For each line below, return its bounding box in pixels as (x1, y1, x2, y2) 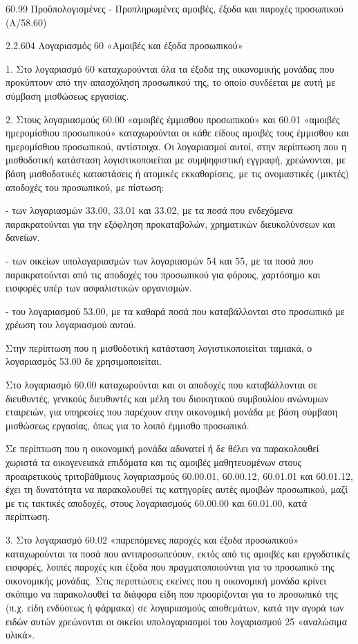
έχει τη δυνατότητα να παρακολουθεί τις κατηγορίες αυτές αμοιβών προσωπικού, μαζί (6, 482, 348, 497)
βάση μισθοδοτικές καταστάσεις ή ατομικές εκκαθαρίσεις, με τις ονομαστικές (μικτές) (6, 166, 349, 180)
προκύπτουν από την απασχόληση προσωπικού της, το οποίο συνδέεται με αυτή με (6, 75, 336, 89)
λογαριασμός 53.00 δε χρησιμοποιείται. (6, 354, 162, 368)
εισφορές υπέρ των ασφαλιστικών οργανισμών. (6, 280, 192, 295)
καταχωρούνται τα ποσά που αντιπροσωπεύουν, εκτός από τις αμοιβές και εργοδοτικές (6, 546, 350, 560)
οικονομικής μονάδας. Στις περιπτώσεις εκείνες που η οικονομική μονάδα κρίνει (6, 573, 326, 587)
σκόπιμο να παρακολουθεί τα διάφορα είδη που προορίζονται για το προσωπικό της (6, 587, 338, 601)
